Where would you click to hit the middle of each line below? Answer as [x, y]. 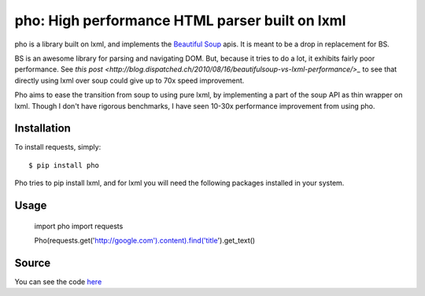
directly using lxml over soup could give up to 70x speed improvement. [129, 80]
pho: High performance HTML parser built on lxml [180, 20]
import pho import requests [79, 226]
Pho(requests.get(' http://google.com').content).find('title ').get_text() [145, 240]
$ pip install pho [64, 165]
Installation [42, 129]
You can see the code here [58, 281]
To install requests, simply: [58, 147]
